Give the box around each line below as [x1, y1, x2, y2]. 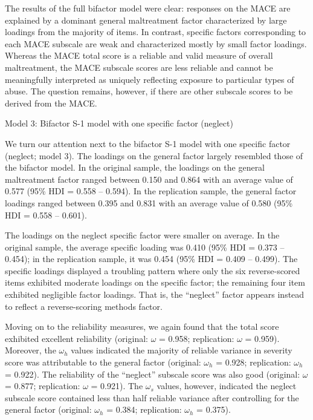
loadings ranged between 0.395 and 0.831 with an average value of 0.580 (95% [5, 196, 293, 209]
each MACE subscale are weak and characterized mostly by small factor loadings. [5, 37, 307, 50]
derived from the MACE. [5, 96, 97, 109]
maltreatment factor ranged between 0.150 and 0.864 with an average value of [5, 172, 293, 185]
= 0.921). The [91, 379, 143, 392]
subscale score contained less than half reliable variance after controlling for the [5, 391, 299, 404]
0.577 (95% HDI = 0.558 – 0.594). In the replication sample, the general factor [5, 185, 297, 197]
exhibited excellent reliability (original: [5, 332, 148, 344]
